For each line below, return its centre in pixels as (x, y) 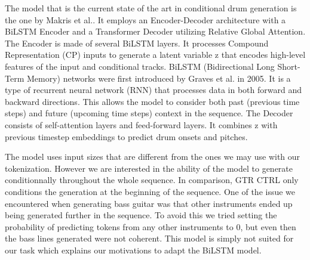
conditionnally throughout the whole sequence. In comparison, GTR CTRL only (152, 180)
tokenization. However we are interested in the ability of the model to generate (149, 168)
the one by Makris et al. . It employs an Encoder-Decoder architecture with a (145, 19)
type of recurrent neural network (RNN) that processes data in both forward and (153, 90)
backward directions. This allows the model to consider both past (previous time (152, 101)
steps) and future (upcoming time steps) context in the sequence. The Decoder (149, 113)
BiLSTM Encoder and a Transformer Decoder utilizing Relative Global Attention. (155, 31)
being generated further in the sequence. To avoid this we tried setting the (141, 215)
